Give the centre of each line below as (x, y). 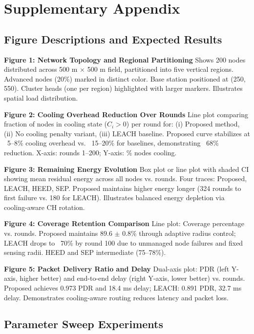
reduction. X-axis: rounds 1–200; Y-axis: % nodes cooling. (90, 152)
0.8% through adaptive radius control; (179, 233)
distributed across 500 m (41, 69)
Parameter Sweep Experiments (84, 324)
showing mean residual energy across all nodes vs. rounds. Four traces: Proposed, (126, 178)
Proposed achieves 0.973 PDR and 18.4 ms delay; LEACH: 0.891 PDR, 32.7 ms (123, 288)
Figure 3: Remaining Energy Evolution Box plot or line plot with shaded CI (127, 169)
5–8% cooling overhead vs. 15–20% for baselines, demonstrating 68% (113, 143)
